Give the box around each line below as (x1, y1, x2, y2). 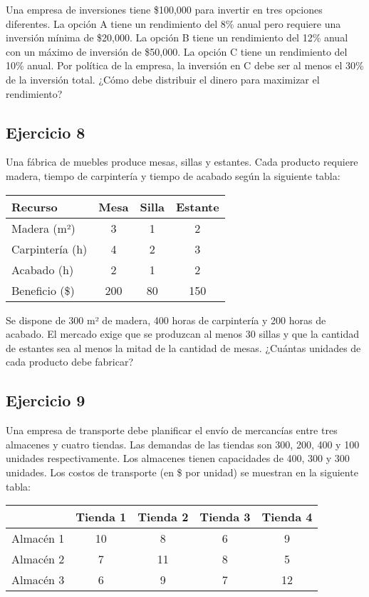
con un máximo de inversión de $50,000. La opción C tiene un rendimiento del (6, 44, 348, 59)
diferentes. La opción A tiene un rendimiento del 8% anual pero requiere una (6, 16, 341, 31)
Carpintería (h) (11, 240, 88, 257)
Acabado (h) (11, 261, 74, 278)
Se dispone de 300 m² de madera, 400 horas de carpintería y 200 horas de (6, 312, 326, 327)
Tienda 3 (199, 508, 251, 526)
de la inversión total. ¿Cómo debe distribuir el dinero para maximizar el (6, 71, 320, 86)
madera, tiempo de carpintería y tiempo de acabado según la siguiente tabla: (6, 168, 341, 183)
